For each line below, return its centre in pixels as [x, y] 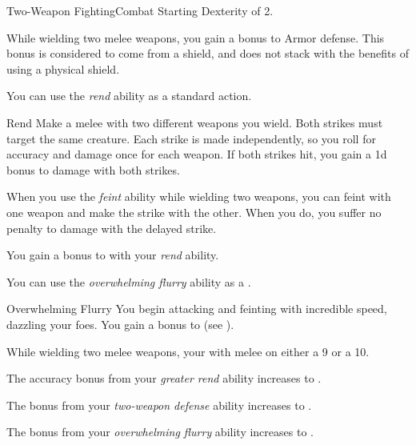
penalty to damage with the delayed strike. [112, 228]
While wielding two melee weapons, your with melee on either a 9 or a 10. [188, 351]
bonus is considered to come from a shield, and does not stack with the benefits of [208, 53]
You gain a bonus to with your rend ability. [113, 255]
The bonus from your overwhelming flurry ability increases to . [160, 432]
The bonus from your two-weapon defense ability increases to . [159, 405]
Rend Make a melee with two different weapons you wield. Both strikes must [195, 122]
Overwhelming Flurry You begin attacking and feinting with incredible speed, [197, 309]
